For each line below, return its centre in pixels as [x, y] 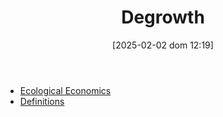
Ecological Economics [65, 90]
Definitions [42, 101]
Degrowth [163, 17]
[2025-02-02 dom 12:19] [163, 45]
